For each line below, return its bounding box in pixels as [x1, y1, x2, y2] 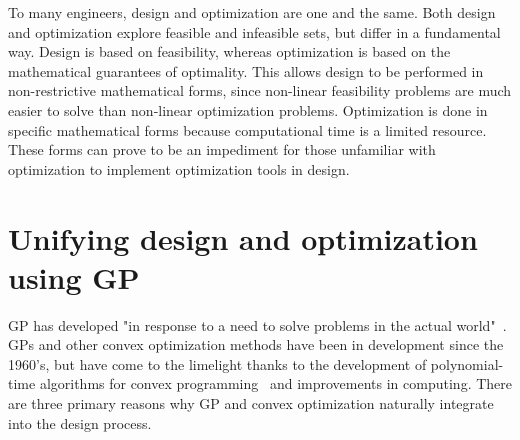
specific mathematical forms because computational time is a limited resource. [8, 119, 487, 140]
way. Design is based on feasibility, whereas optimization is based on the [8, 41, 451, 62]
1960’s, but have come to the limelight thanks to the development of [8, 353, 427, 374]
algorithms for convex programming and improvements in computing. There [39, 373, 513, 394]
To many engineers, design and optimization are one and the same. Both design [8, 2, 496, 22]
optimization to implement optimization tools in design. [8, 158, 350, 179]
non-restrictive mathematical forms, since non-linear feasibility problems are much [8, 80, 512, 101]
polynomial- [430, 353, 504, 374]
